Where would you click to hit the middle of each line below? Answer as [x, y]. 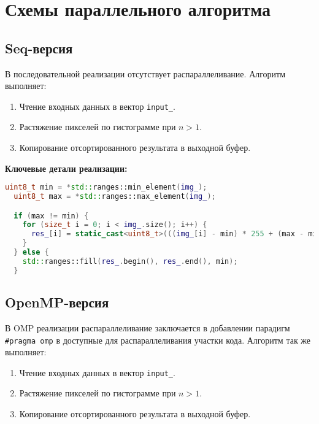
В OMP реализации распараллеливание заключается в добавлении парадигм [148, 327]
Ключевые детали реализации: [66, 168]
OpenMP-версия [57, 302]
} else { [31, 252]
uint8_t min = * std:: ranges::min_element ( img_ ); [106, 187]
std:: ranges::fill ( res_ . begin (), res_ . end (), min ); [130, 261]
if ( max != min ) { [51, 216]
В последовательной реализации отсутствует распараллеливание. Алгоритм [145, 73]
